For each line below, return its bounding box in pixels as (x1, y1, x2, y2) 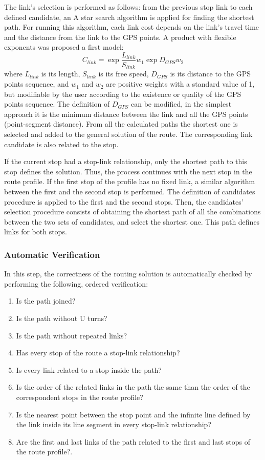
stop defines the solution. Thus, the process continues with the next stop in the (4, 166, 252, 176)
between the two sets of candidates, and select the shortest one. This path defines (4, 216, 260, 227)
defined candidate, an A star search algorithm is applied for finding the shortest (4, 11, 254, 22)
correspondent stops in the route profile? (16, 391, 143, 402)
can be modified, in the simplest (130, 98, 232, 109)
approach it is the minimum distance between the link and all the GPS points (4, 108, 248, 119)
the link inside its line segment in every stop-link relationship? (16, 419, 211, 430)
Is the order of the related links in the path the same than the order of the (16, 382, 250, 392)
